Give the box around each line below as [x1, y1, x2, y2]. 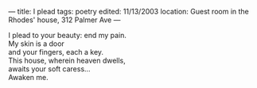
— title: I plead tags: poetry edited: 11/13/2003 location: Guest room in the [8, 7, 249, 16]
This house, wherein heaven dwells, [8, 55, 126, 65]
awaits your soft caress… [8, 64, 91, 74]
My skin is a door [8, 39, 65, 48]
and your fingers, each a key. [8, 48, 104, 56]
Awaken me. [8, 73, 49, 82]
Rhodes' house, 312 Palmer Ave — [8, 15, 121, 25]
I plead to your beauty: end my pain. [8, 31, 127, 40]
